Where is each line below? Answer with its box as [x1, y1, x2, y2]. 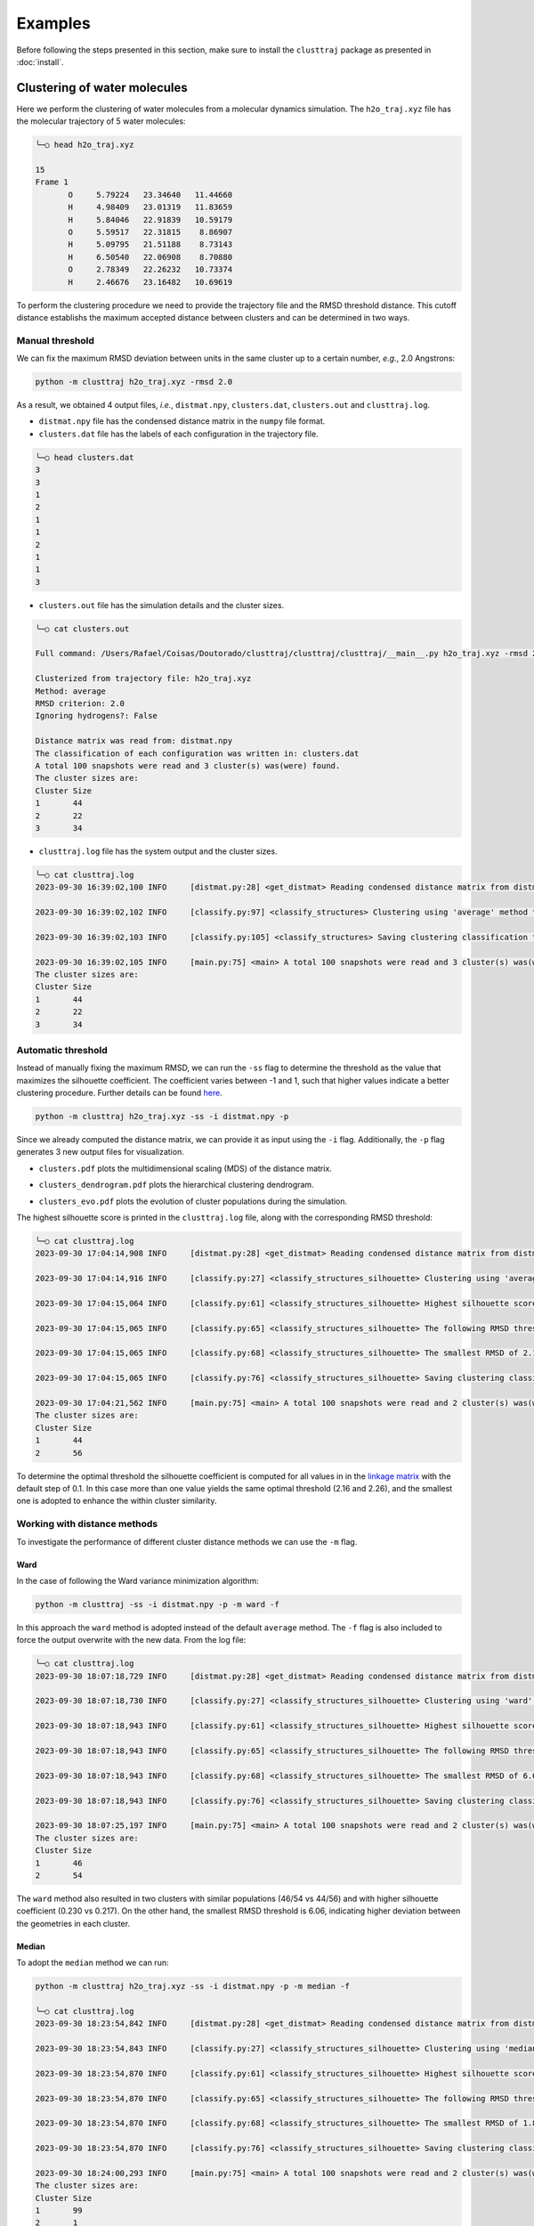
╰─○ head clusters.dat [35, 452, 134, 462]
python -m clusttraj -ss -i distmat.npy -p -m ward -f [35, 1599, 279, 1609]
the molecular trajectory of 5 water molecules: [16, 116, 186, 126]
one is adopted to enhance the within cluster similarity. [16, 1496, 217, 1507]
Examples [16, 13, 91, 33]
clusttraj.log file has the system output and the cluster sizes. [38, 846, 278, 857]
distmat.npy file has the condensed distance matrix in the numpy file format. [38, 416, 326, 427]
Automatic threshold [16, 1044, 108, 1056]
